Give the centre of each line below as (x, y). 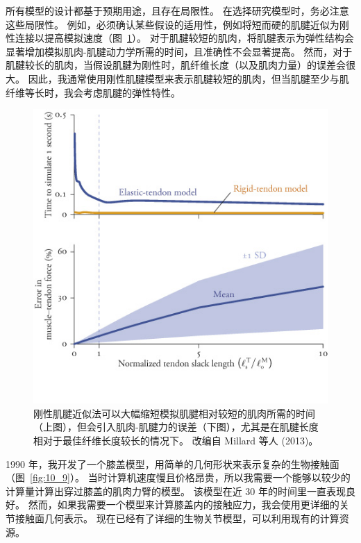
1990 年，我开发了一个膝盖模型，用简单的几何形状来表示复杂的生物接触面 (173, 463)
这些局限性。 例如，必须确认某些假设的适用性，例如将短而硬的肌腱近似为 (173, 24)
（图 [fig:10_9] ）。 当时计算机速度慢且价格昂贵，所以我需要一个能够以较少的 (178, 477)
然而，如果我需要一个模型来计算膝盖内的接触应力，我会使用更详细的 (184, 504)
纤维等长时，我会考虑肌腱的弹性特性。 (93, 92)
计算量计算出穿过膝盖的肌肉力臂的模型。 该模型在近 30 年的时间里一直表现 (176, 491)
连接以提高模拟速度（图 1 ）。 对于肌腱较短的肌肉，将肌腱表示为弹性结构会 (184, 38)
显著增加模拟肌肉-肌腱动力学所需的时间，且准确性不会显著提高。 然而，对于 (179, 51)
